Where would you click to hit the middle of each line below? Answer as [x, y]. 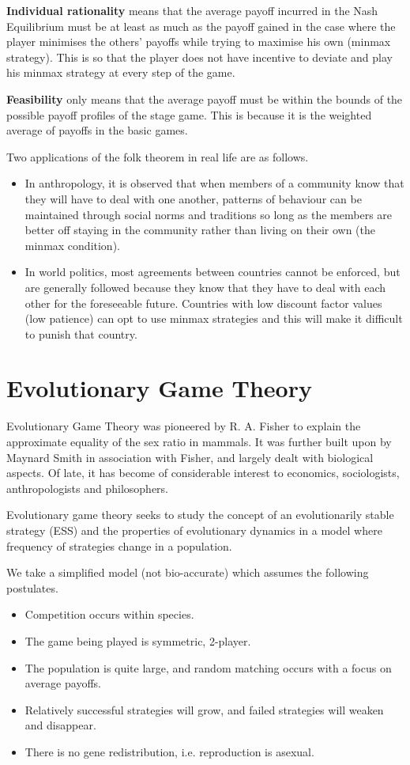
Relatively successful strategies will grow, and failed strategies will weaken [204, 709]
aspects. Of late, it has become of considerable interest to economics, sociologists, [203, 473]
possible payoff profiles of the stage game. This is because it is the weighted [189, 114]
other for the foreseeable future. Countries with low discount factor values [203, 303]
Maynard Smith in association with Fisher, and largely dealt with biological [190, 457]
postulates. [32, 587]
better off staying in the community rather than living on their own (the [200, 230]
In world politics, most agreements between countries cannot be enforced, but [213, 272]
